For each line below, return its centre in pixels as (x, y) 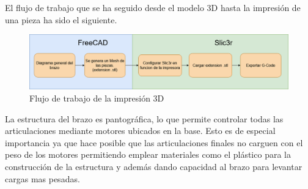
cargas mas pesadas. (42, 178)
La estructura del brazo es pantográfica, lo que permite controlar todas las (144, 118)
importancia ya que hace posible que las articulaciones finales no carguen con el (154, 142)
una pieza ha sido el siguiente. (61, 19)
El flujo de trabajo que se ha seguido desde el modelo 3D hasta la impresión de (153, 7)
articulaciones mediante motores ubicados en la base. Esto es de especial (140, 131)
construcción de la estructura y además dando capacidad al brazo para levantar (154, 167)
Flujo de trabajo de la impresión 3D (97, 98)
